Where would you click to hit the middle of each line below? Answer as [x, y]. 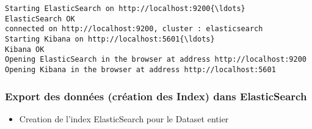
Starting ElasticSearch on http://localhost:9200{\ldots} [125, 9]
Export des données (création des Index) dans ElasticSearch [156, 96]
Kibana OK [25, 49]
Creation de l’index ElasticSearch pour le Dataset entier [124, 118]
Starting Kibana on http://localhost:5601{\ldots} [110, 39]
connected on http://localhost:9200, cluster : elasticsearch [134, 29]
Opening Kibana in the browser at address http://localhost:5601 [140, 69]
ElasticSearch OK [40, 19]
